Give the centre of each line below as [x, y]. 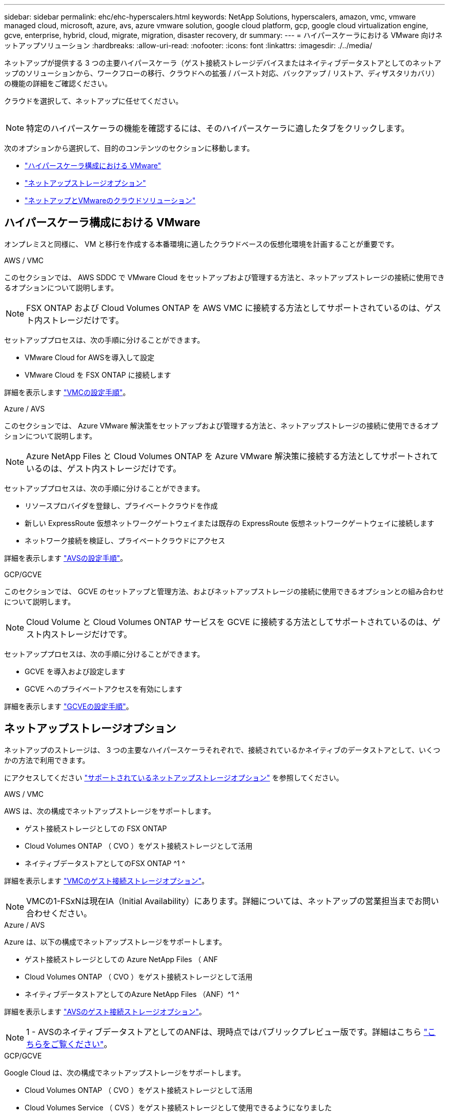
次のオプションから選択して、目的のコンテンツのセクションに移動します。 [129, 148]
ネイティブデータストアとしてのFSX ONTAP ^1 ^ [105, 863]
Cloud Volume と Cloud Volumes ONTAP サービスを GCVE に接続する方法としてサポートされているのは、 [229, 622]
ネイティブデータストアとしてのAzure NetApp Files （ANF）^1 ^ [132, 994]
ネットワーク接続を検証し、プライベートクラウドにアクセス [125, 540]
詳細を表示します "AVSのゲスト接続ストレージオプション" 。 [105, 1011]
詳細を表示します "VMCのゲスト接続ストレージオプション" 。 [107, 880]
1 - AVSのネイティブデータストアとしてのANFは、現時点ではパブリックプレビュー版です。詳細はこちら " [227, 1032]
